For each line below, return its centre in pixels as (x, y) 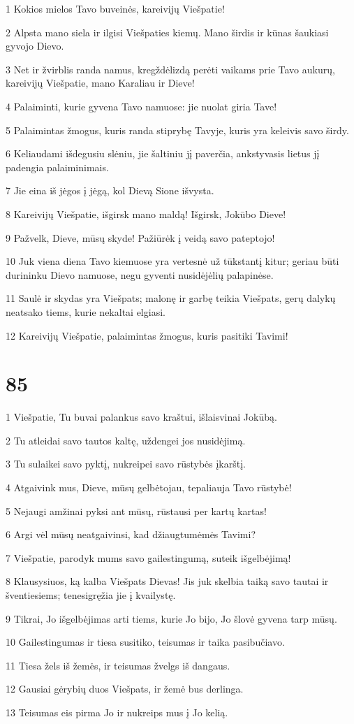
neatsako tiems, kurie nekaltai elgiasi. (86, 311)
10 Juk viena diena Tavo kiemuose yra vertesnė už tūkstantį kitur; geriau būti (172, 261)
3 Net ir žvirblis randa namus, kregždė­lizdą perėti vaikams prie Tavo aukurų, (170, 69)
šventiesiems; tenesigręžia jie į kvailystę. (91, 594)
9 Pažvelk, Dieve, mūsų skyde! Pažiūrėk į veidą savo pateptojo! (140, 237)
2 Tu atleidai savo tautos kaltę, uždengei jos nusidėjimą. (126, 440)
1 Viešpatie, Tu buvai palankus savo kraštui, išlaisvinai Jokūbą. (141, 417)
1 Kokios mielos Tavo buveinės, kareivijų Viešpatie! (115, 8)
